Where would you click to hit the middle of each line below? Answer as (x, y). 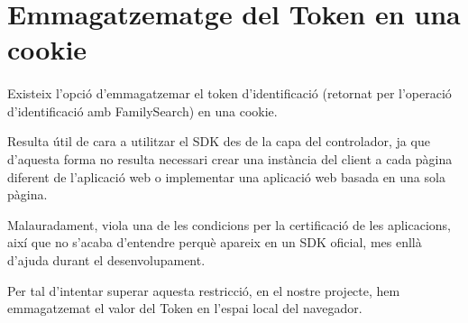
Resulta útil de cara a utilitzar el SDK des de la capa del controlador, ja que (219, 141)
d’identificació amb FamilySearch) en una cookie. (142, 111)
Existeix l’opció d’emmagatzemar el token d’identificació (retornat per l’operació (229, 93)
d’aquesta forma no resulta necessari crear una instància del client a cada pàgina (230, 158)
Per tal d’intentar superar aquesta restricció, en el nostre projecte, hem (204, 290)
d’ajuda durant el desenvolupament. (106, 259)
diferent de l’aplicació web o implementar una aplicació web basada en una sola (226, 176)
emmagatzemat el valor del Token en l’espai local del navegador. (185, 308)
